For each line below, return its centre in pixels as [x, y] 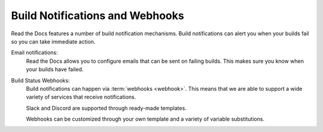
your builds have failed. [55, 69]
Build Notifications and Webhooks [98, 16]
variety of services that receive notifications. [81, 97]
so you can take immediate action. [53, 41]
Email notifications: [34, 53]
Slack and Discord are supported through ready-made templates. [106, 108]
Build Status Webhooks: [40, 80]
